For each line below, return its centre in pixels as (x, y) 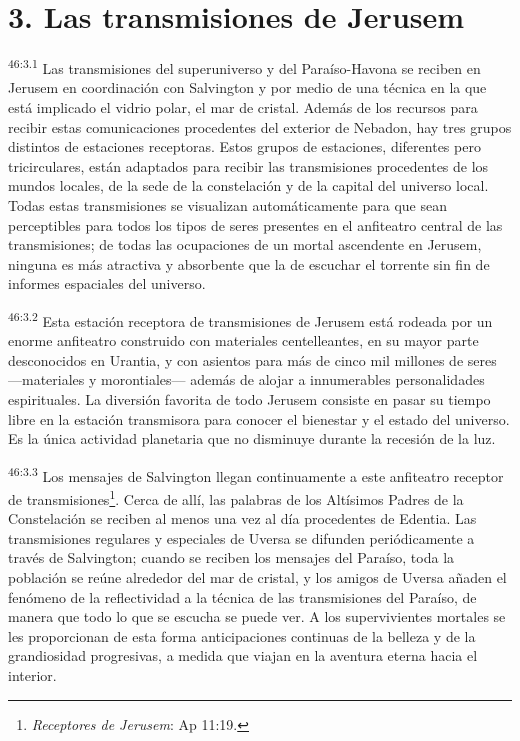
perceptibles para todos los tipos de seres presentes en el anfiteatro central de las (255, 224)
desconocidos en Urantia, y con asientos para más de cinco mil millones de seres (252, 359)
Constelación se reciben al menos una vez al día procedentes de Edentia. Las (242, 518)
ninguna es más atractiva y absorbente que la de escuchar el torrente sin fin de (249, 263)
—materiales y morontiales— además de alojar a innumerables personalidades (246, 379)
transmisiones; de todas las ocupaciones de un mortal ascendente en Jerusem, (245, 244)
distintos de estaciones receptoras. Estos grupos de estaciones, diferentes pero (244, 146)
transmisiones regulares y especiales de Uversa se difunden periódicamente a (241, 537)
